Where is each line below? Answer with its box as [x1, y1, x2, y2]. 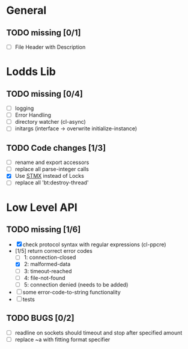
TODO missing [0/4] [6, 88, 83, 99]
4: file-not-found [23, 274, 65, 281]
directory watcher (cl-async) [14, 118, 86, 126]
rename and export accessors [14, 159, 89, 166]
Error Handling [14, 112, 52, 119]
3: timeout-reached [23, 267, 72, 275]
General [6, 4, 47, 17]
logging [14, 105, 34, 112]
